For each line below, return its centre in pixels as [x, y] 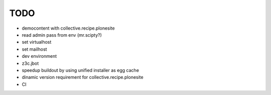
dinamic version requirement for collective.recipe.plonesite [83, 77]
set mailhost [34, 49]
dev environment [39, 56]
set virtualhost [37, 42]
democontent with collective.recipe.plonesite [68, 28]
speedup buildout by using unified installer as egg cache [80, 70]
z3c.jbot [30, 63]
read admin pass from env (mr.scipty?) [62, 35]
